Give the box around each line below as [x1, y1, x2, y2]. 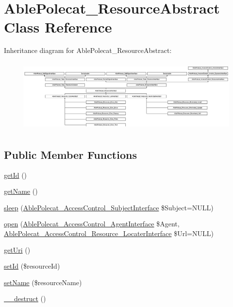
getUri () [4, 244, 31, 255]
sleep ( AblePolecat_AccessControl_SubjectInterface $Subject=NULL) [4, 202, 214, 212]
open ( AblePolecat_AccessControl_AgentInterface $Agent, [4, 219, 180, 229]
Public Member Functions [4, 147, 137, 162]
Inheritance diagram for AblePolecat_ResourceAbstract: [4, 45, 172, 55]
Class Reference [4, 17, 112, 37]
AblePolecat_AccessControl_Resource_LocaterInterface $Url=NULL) [4, 228, 214, 239]
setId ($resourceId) [4, 261, 60, 271]
